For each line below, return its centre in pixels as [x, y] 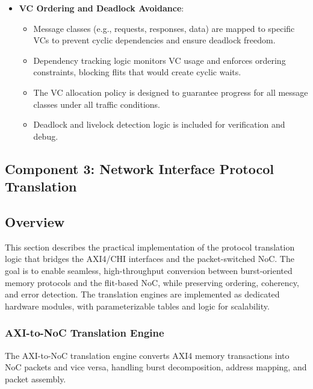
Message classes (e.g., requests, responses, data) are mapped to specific [164, 28]
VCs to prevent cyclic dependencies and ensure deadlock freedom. [154, 40]
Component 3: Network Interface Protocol [140, 168]
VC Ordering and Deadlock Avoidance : [101, 8]
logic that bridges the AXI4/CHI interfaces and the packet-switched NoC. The [150, 259]
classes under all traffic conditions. [97, 104]
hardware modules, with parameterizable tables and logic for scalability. [137, 306]
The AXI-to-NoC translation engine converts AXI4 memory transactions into [147, 355]
